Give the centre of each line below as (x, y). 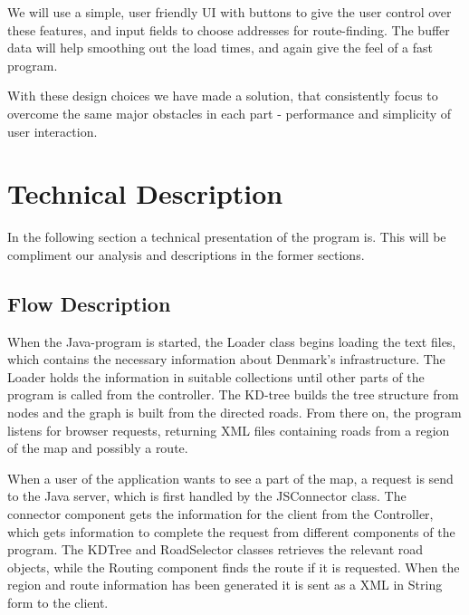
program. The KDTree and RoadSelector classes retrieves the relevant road (215, 549)
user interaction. (53, 131)
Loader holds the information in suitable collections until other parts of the (216, 376)
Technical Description (145, 193)
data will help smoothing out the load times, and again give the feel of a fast (220, 48)
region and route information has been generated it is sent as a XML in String (225, 585)
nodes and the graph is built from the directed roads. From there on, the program (234, 413)
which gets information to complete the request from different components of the (231, 531)
